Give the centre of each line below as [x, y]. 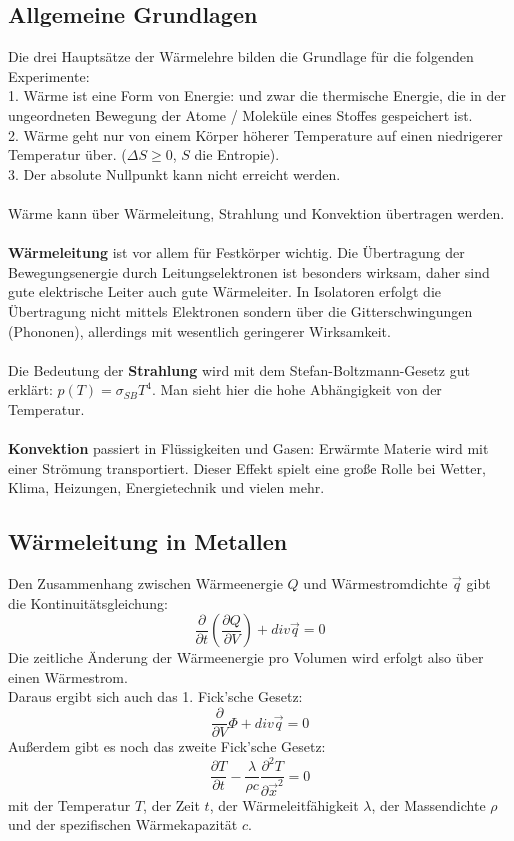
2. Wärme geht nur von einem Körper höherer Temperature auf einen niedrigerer [255, 134]
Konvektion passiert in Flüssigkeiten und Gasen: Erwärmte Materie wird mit [248, 448]
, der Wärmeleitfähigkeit [284, 804]
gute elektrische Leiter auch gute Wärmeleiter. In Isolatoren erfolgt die [224, 291]
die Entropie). [237, 154]
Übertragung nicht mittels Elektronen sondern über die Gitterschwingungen [240, 310]
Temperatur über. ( [67, 154]
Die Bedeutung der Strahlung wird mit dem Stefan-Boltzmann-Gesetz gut [239, 369]
